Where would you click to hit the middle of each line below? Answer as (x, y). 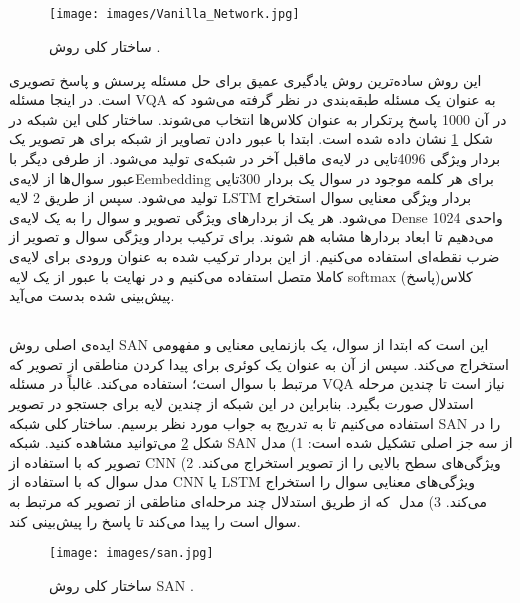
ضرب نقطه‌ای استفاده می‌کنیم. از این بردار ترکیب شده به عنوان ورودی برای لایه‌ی (254, 255)
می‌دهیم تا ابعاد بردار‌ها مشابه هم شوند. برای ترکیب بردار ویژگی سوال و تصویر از (251, 236)
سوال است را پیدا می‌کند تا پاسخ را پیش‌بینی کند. (155, 520)
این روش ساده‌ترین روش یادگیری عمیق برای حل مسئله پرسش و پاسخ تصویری (245, 79)
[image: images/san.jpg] (131, 553)
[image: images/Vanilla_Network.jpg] (174, 14)
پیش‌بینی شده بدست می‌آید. (92, 295)
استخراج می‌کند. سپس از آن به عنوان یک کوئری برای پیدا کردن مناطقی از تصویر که (259, 363)
